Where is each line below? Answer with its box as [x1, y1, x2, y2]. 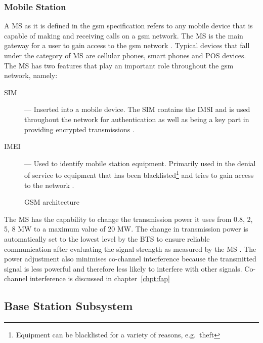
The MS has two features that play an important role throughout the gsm [4, 60, 234, 70]
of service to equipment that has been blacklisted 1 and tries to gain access [24, 168, 254, 180]
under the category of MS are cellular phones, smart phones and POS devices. [4, 50, 246, 60]
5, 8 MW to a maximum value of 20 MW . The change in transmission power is [4, 223, 248, 234]
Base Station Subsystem [4, 298, 133, 314]
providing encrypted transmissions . [24, 124, 135, 134]
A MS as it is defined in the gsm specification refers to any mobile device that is [4, 20, 253, 31]
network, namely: [4, 70, 58, 81]
